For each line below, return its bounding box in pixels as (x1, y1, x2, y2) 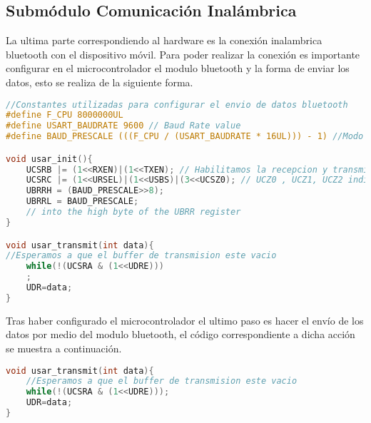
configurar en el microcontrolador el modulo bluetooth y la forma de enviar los (6, 61, 350, 76)
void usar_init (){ (6, 153, 93, 164)
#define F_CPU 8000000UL (6, 110, 123, 121)
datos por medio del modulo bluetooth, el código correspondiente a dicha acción (6, 327, 355, 342)
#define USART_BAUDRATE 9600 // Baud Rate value (6, 121, 241, 131)
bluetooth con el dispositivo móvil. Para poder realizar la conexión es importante (6, 46, 360, 61)
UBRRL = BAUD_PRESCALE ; (26, 196, 139, 207)
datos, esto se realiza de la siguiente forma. (6, 74, 193, 89)
